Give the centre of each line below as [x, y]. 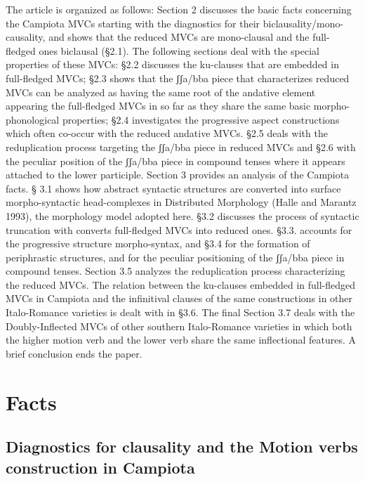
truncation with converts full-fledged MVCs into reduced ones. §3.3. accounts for [179, 229]
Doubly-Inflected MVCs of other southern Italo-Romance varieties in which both [179, 326]
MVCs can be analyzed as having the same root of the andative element [161, 92]
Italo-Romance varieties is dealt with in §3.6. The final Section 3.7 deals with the [180, 312]
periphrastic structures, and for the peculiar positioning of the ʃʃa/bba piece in [175, 257]
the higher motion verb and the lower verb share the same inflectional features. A [181, 340]
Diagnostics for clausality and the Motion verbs [182, 447]
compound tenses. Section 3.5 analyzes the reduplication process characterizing [175, 271]
